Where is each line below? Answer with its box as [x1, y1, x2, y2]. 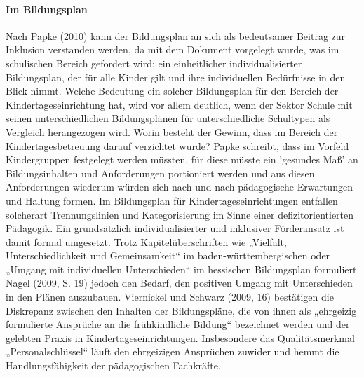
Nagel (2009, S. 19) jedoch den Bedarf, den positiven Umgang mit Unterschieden [6, 275, 353, 290]
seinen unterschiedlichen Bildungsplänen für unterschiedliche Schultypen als [6, 111, 330, 125]
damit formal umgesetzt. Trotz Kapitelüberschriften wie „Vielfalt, [6, 234, 287, 249]
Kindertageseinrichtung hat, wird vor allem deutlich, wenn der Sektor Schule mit [6, 97, 353, 111]
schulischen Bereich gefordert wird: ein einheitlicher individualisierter [6, 55, 302, 70]
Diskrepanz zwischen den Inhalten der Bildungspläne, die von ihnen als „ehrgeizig [6, 303, 357, 317]
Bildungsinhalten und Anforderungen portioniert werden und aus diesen [6, 165, 315, 180]
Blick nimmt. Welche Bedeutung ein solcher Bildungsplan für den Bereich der [6, 83, 339, 98]
